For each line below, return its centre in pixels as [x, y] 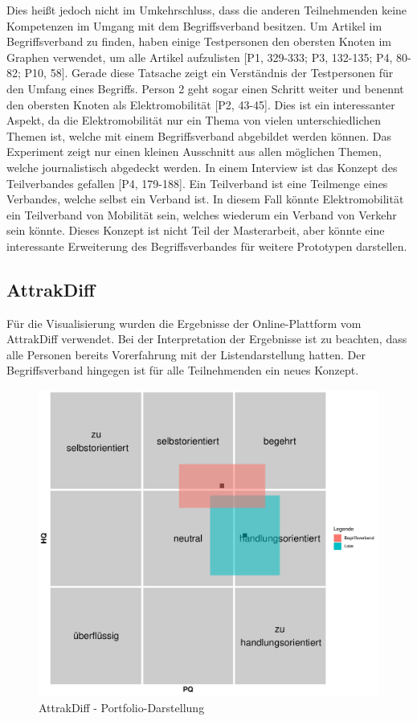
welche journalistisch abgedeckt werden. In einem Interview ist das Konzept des [202, 167]
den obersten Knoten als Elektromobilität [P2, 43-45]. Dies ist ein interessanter [201, 104]
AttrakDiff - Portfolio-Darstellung [122, 708]
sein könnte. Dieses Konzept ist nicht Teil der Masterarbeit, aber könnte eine [196, 230]
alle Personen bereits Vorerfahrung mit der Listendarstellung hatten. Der [186, 354]
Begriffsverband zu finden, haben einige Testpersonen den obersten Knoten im [199, 41]
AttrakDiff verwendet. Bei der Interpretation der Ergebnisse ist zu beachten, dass [207, 339]
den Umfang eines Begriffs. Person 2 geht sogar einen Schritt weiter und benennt [205, 88]
